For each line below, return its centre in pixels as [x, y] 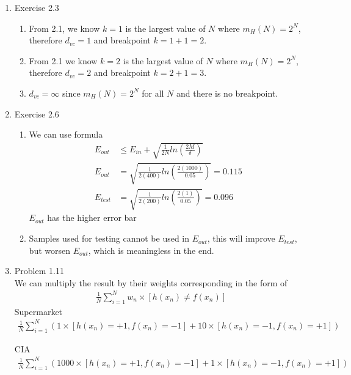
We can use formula [66, 134]
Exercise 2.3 [37, 7]
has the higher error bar [92, 217]
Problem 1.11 [39, 271]
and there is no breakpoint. [227, 93]
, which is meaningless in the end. [151, 250]
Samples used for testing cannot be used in [109, 238]
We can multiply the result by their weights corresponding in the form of [151, 282]
